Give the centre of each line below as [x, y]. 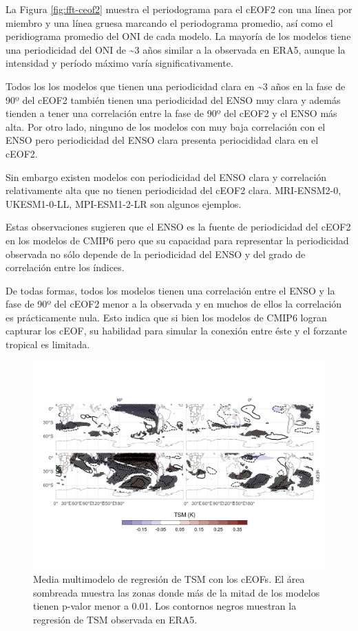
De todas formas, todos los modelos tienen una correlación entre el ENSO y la [170, 290]
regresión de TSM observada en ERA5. [115, 619]
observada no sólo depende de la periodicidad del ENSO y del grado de [156, 254]
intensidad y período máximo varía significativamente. [119, 63]
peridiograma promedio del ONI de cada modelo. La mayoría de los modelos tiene [178, 36]
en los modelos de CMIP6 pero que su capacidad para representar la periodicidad [177, 240]
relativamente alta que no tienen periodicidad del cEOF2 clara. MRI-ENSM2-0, [173, 190]
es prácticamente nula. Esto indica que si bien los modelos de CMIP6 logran [166, 317]
